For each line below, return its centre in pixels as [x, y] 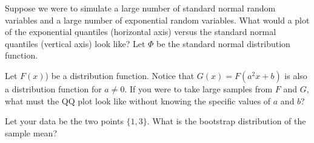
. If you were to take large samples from [199, 88]
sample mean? [31, 132]
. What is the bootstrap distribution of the [226, 121]
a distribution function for [53, 88]
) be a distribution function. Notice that [120, 75]
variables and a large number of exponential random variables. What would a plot [157, 20]
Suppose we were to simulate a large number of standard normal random [140, 8]
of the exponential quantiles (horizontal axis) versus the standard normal [141, 32]
